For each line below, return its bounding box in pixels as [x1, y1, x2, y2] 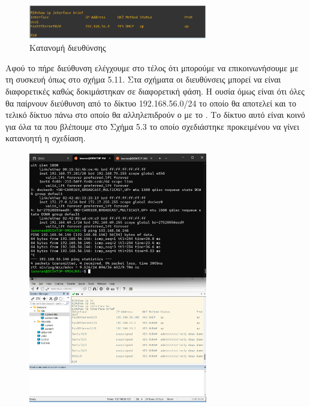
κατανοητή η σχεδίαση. [5, 132, 86, 144]
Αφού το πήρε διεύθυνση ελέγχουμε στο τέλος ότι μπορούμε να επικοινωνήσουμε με [5, 61, 299, 74]
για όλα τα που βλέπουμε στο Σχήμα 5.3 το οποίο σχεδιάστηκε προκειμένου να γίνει [5, 120, 299, 132]
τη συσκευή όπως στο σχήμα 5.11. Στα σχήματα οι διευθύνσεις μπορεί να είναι [5, 73, 281, 86]
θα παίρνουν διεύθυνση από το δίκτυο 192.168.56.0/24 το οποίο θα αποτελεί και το [5, 96, 296, 109]
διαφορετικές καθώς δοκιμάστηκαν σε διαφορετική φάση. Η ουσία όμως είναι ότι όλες [5, 85, 305, 97]
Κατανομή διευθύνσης [29, 41, 106, 54]
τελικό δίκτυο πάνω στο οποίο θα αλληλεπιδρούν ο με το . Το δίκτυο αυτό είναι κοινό [5, 108, 305, 121]
